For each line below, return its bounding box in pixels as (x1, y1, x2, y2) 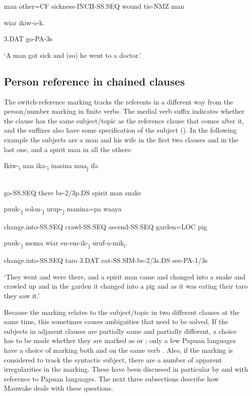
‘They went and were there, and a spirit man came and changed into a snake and (4, 271, 246, 281)
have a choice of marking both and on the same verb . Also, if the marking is (4, 345, 233, 355)
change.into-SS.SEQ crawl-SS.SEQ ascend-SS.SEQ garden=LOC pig (4, 221, 207, 231)
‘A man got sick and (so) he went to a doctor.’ (4, 50, 141, 60)
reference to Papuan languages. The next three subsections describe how (4, 373, 219, 383)
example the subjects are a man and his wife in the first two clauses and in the (4, 134, 238, 144)
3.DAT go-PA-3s (4, 34, 53, 44)
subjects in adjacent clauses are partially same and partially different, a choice (4, 326, 237, 336)
